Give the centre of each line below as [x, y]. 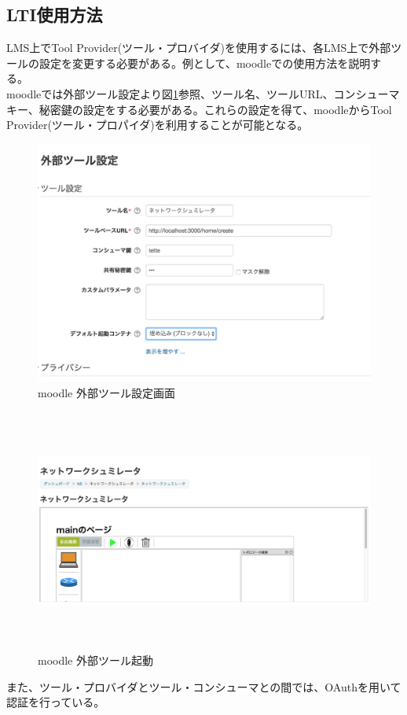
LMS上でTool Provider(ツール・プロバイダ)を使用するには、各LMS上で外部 [199, 48]
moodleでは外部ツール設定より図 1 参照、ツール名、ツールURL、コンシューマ [203, 93]
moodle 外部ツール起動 [95, 660]
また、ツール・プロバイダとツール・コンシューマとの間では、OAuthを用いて [204, 686]
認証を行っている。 [56, 702]
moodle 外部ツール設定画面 [106, 392]
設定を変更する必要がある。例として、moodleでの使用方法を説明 [205, 63]
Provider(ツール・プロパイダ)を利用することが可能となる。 [158, 125]
